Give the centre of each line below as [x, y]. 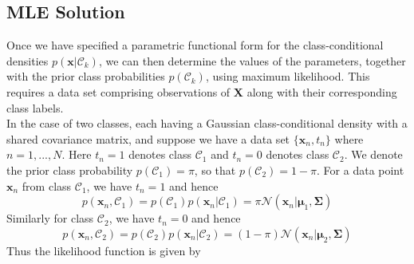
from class [47, 185]
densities [28, 60]
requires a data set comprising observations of [118, 91]
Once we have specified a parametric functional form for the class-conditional [195, 45]
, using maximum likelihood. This [288, 76]
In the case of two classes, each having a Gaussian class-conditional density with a [207, 123]
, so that [215, 169]
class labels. [35, 107]
